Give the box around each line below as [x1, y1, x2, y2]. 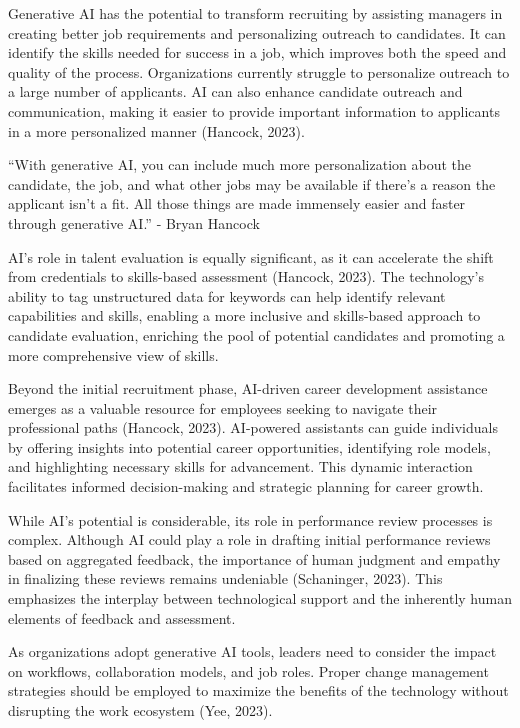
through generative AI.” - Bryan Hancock [8, 212, 260, 233]
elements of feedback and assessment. [8, 607, 236, 628]
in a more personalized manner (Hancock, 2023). [8, 120, 305, 141]
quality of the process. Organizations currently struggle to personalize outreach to [8, 61, 510, 82]
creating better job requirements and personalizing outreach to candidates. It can [8, 22, 506, 43]
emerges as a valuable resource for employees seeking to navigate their [8, 397, 438, 418]
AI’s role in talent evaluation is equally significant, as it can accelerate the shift [8, 246, 494, 267]
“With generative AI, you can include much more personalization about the [8, 154, 471, 175]
